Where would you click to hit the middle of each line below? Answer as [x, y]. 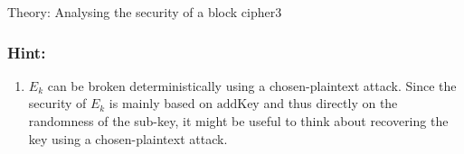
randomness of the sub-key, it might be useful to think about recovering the [238, 121]
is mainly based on [161, 103]
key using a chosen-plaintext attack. [128, 138]
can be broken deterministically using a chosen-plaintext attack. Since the [252, 85]
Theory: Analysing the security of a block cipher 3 [145, 12]
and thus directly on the [331, 103]
